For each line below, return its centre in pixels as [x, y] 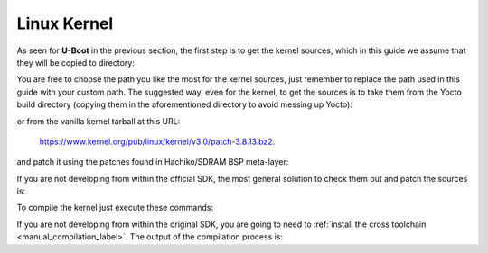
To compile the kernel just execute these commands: [115, 208]
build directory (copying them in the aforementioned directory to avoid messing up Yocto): [184, 104]
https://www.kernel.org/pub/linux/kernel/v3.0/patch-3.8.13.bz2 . [157, 141]
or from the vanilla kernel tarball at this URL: [99, 121]
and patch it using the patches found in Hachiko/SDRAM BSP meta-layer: [153, 162]
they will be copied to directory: [75, 62]
